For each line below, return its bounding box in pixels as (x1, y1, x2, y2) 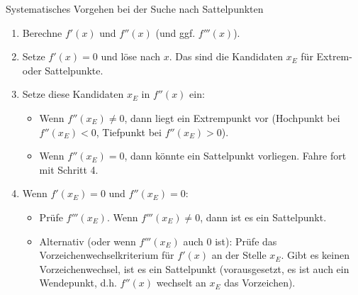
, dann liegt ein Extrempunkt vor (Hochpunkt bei (124, 110, 340, 125)
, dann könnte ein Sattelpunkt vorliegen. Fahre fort (124, 148, 347, 163)
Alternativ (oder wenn (39, 233, 136, 248)
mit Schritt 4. (39, 162, 99, 177)
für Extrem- (301, 49, 352, 64)
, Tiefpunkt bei (96, 124, 162, 139)
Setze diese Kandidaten (22, 87, 124, 101)
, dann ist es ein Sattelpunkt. (200, 209, 327, 224)
